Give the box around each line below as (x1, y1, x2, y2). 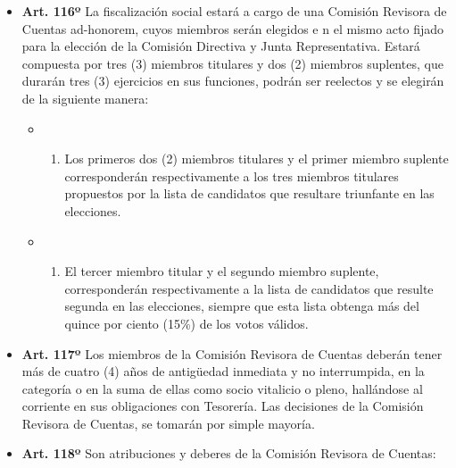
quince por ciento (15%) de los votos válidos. (64, 313, 309, 332)
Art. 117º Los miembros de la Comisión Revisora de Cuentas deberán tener (21, 344, 443, 363)
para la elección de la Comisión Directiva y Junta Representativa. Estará (21, 37, 420, 55)
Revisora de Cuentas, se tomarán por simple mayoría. (21, 414, 315, 432)
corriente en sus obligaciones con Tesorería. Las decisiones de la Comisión (21, 397, 424, 415)
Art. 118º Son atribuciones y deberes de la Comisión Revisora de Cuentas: (21, 444, 436, 463)
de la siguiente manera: (21, 88, 149, 107)
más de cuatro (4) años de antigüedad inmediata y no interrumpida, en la (21, 362, 425, 380)
